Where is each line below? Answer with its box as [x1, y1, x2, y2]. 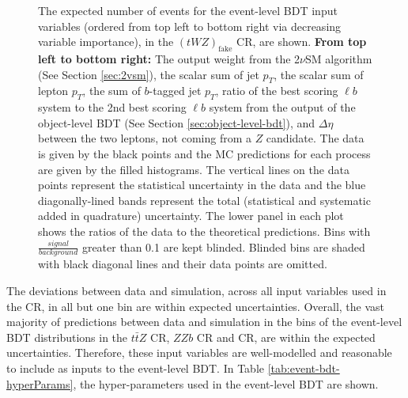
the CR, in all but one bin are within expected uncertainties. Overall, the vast [6, 298, 385, 314]
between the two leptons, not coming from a [38, 130, 251, 146]
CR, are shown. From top [236, 33, 367, 50]
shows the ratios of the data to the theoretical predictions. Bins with [38, 222, 371, 239]
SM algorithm [305, 50, 372, 66]
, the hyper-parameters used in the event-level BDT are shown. [73, 375, 379, 392]
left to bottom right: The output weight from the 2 [38, 50, 300, 66]
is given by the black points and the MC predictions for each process [38, 145, 371, 161]
